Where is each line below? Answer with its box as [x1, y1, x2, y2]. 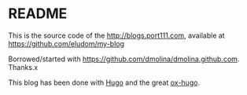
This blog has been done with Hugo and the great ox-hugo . [8, 78, 201, 87]
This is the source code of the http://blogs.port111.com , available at [8, 31, 226, 40]
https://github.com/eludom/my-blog [8, 38, 124, 48]
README [8, 5, 68, 23]
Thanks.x [8, 62, 39, 71]
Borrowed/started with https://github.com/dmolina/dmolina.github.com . [8, 54, 240, 64]
